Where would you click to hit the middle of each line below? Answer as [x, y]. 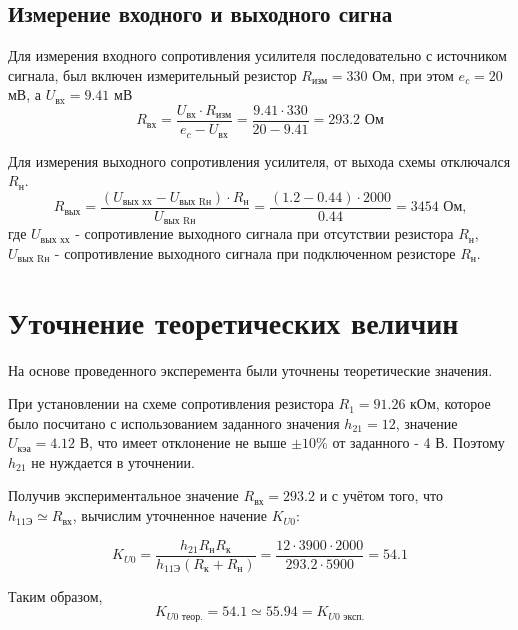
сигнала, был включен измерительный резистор [152, 74]
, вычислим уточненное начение [170, 515]
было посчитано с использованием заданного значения [174, 422]
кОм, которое [450, 403]
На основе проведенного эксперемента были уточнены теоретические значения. [250, 369]
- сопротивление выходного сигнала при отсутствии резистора [264, 233]
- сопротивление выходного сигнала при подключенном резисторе [255, 252]
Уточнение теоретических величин [233, 321]
